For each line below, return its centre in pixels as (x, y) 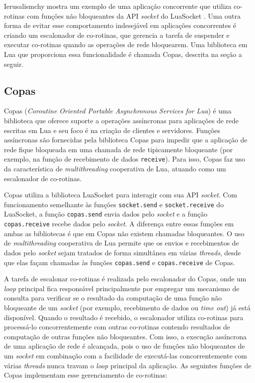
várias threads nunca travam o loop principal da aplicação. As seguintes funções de (128, 365)
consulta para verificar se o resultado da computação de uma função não (113, 298)
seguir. (14, 64)
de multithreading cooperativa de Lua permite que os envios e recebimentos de (122, 243)
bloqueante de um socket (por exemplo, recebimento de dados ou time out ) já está (127, 307)
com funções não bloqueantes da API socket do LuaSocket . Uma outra (134, 15)
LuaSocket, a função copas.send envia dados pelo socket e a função (106, 214)
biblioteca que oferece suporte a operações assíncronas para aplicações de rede (121, 120)
